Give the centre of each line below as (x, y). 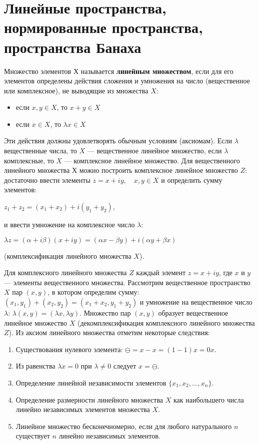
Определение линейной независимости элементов (91, 382)
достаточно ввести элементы (47, 180)
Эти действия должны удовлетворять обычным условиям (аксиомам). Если (118, 141)
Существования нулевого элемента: (69, 349)
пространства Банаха (73, 47)
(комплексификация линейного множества (68, 255)
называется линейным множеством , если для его (157, 71)
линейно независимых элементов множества (83, 409)
